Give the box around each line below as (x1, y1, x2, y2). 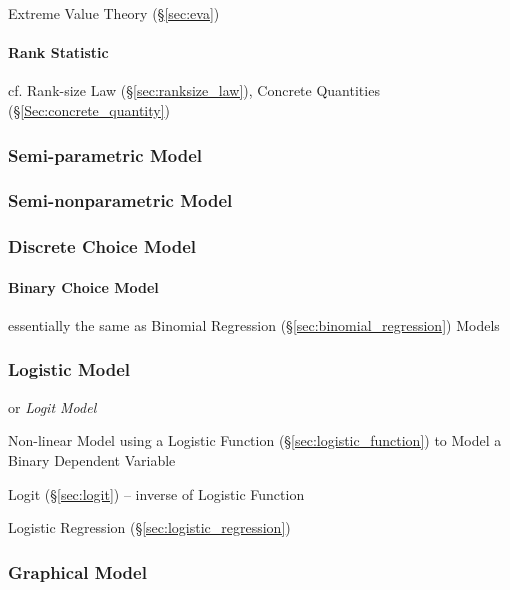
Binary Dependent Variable (8, 449, 176, 470)
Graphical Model (8, 559, 147, 584)
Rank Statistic (8, 42, 109, 63)
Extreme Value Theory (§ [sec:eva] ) (8, 3, 220, 23)
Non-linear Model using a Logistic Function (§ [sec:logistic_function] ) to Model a (8, 430, 502, 451)
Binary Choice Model (8, 276, 159, 297)
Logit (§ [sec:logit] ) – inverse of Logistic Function (8, 483, 305, 504)
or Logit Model (8, 396, 97, 417)
